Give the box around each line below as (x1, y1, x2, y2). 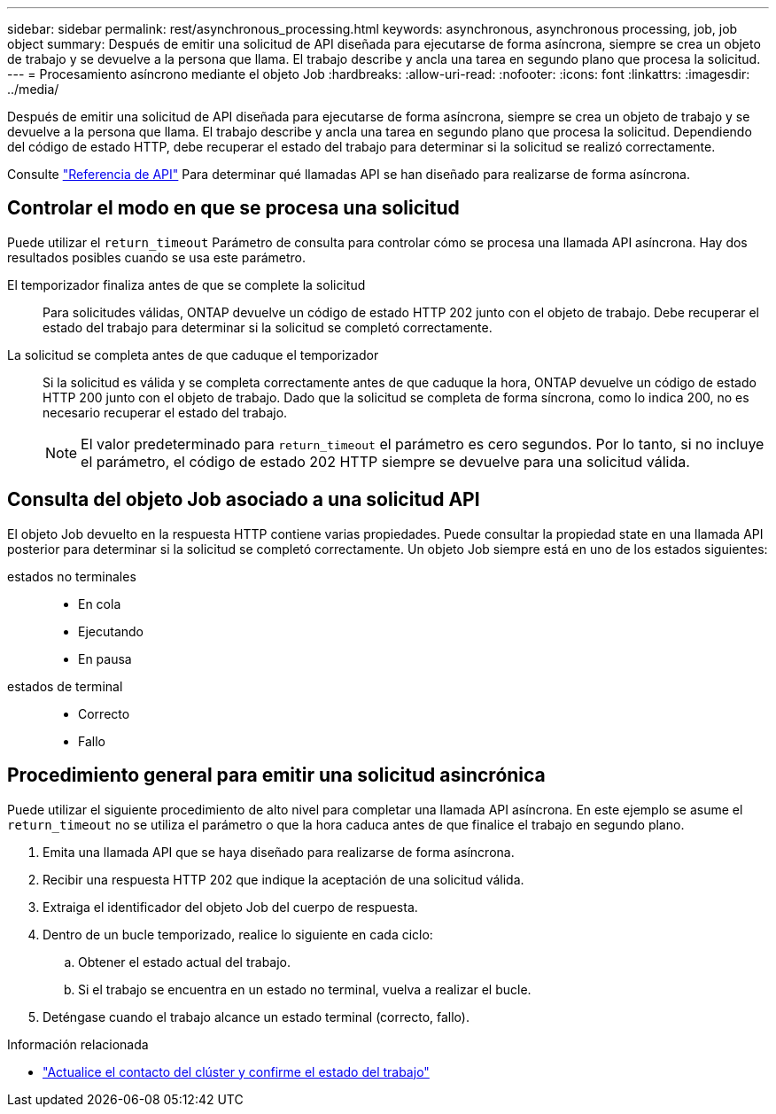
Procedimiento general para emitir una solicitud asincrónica (7, 764, 546, 787)
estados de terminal (7, 678, 123, 694)
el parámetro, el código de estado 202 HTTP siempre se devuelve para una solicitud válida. (81, 452, 690, 471)
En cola (78, 596, 121, 612)
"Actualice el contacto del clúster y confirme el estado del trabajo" (43, 1063, 430, 1079)
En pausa (78, 650, 132, 666)
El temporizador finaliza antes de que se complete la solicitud (7, 277, 366, 292)
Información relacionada (7, 1036, 149, 1052)
